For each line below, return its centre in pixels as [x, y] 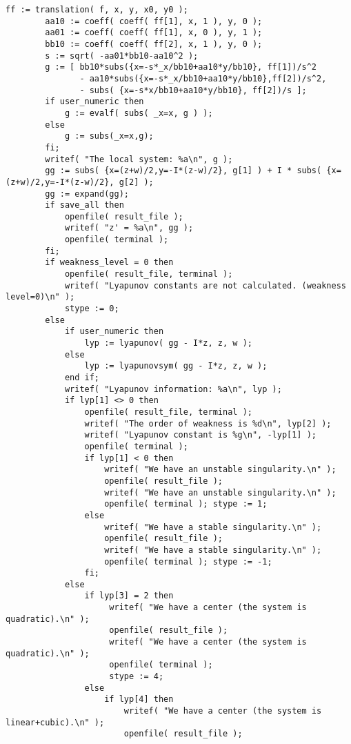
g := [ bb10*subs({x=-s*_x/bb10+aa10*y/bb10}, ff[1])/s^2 [181, 67]
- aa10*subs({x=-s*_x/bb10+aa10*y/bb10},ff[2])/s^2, [203, 78]
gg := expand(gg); [87, 194]
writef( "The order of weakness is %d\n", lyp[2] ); [208, 423]
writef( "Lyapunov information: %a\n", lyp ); [173, 389]
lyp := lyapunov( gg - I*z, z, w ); [168, 343]
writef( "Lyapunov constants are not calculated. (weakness [205, 285]
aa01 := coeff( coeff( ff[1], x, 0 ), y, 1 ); [154, 33]
